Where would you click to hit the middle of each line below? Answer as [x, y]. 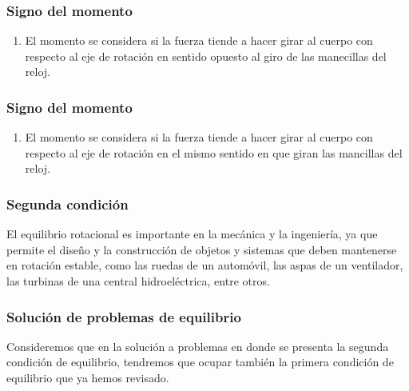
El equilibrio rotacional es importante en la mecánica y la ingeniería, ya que [192, 234]
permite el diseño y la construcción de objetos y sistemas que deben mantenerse [202, 249]
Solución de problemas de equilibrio [124, 316]
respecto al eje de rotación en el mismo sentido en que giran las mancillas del [214, 152]
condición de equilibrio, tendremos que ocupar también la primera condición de [200, 362]
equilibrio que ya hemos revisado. [88, 377]
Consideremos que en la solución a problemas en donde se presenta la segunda [198, 346]
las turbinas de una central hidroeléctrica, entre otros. [138, 281]
